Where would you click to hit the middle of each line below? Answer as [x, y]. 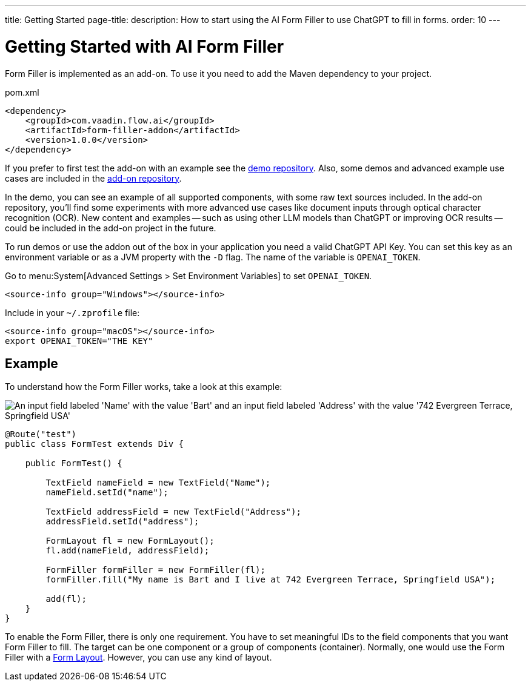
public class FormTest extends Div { [95, 444]
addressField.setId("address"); [122, 522]
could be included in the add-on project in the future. [111, 228]
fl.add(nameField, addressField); [128, 551]
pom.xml [22, 92]
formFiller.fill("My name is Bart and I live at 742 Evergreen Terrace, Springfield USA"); [271, 580]
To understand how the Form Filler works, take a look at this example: [144, 387]
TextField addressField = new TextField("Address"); [173, 512]
